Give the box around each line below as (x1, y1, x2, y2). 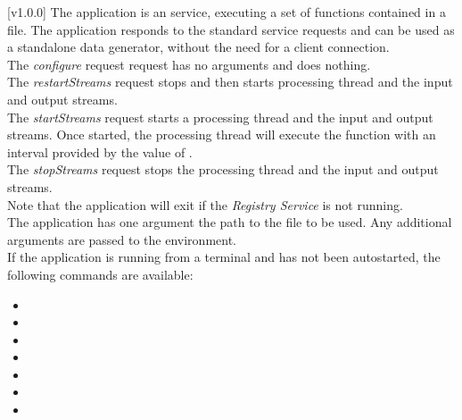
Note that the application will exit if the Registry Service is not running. (7, 195, 403, 214)
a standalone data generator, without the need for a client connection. (7, 38, 390, 56)
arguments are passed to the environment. (7, 230, 236, 248)
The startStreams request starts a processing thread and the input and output (7, 107, 433, 126)
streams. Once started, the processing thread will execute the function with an (7, 125, 436, 144)
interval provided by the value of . (7, 142, 193, 161)
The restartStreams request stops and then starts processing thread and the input (7, 72, 453, 91)
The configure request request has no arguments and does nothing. (7, 55, 371, 73)
